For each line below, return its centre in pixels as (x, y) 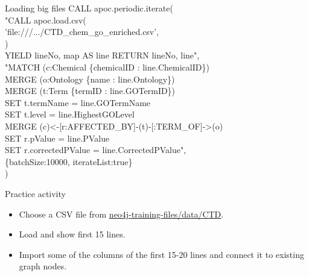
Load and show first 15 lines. (72, 234)
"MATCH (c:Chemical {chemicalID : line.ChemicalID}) (107, 67)
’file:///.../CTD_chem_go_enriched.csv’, (82, 32)
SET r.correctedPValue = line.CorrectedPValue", (96, 150)
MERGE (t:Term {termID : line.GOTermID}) (90, 91)
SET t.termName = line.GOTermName (78, 102)
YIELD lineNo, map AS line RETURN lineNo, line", (102, 55)
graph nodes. (43, 266)
